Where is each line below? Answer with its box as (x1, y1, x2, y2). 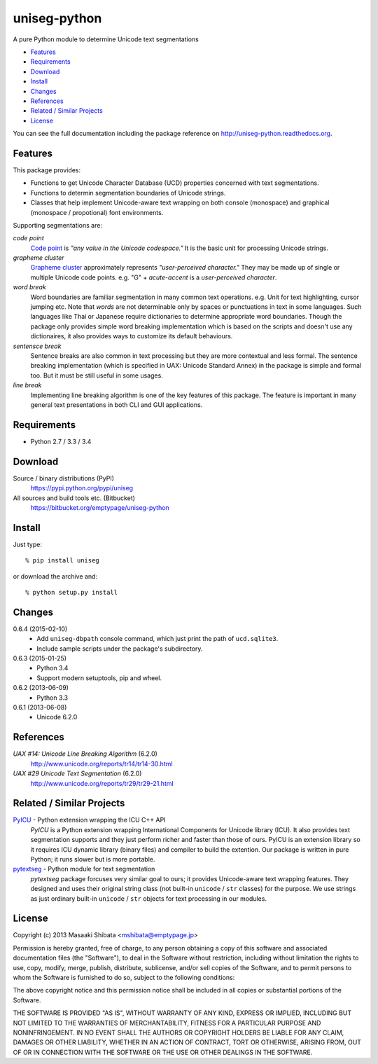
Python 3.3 (36, 693, 69, 702)
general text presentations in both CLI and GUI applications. (30, 400, 203, 409)
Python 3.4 (36, 664, 69, 672)
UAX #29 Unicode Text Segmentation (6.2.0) (13, 769, 142, 778)
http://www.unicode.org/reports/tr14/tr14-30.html (30, 759, 173, 768)
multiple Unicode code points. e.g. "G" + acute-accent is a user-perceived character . (30, 273, 277, 282)
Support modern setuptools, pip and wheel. (36, 673, 162, 682)
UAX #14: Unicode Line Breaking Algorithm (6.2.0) (13, 749, 157, 758)
